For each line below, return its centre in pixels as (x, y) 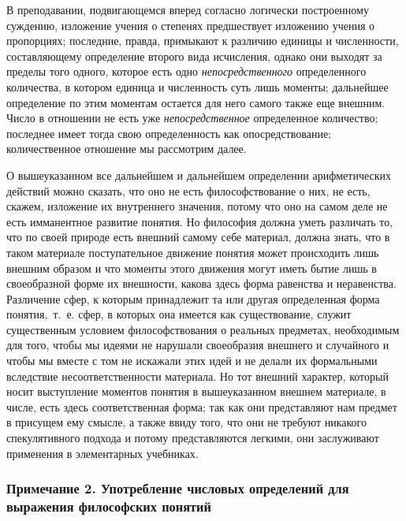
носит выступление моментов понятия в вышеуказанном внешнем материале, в (196, 391)
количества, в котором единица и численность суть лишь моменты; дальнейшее (197, 86)
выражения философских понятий (109, 506)
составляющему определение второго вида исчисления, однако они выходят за (194, 56)
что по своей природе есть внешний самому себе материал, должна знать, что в (198, 237)
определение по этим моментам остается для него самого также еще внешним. (196, 102)
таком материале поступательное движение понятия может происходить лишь (193, 252)
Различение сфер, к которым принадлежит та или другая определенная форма (193, 298)
